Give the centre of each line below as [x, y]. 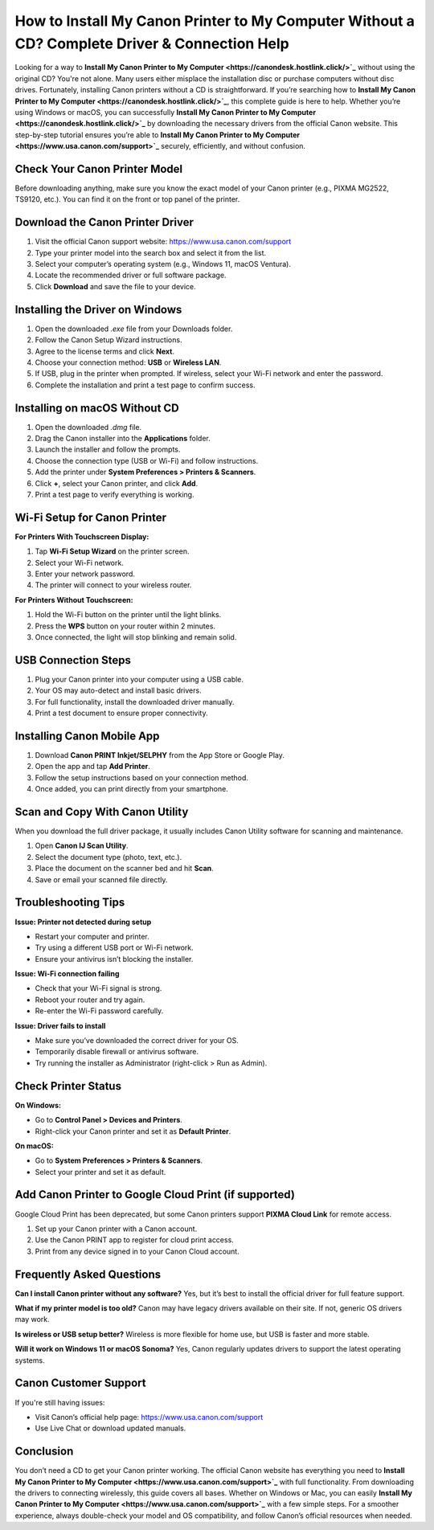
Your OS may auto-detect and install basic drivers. [118, 690]
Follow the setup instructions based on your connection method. [142, 777]
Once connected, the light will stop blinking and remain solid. [136, 637]
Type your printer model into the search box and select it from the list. [151, 252]
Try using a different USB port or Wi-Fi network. [115, 947]
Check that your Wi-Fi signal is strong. [98, 988]
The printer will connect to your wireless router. [113, 585]
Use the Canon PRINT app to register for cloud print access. [135, 1240]
